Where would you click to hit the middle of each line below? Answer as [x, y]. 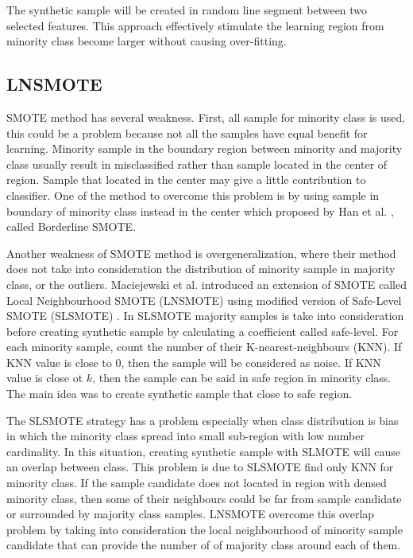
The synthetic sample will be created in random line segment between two [187, 10]
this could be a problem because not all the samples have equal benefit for [187, 133]
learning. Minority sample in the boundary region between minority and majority [205, 148]
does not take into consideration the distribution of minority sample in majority [201, 269]
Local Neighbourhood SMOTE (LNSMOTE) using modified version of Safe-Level [204, 300]
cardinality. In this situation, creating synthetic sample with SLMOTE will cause [203, 451]
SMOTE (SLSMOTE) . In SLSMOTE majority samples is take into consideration [205, 316]
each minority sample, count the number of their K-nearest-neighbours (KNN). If [204, 347]
